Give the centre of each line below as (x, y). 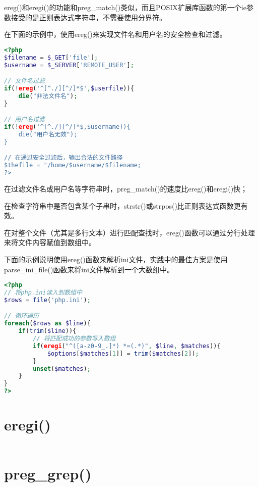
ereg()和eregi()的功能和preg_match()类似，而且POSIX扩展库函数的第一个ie (125, 7)
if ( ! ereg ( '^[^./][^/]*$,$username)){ (67, 127)
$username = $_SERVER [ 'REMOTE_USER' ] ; (69, 65)
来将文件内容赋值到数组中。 (50, 242)
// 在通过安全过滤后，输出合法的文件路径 (63, 158)
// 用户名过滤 (24, 119)
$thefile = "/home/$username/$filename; (73, 165)
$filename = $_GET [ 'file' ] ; (51, 57)
